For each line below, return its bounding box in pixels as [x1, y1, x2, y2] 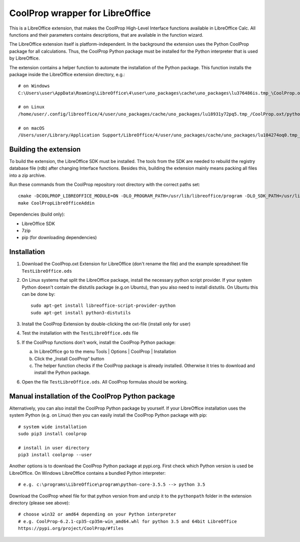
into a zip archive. [9, 172, 46, 178]
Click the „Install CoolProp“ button [34, 355, 104, 362]
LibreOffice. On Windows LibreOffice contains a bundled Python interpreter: [9, 470, 166, 476]
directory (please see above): [9, 500, 70, 506]
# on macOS [18, 125, 45, 131]
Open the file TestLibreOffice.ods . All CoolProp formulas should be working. [21, 379, 188, 385]
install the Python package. [34, 370, 90, 376]
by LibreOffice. [9, 55, 40, 61]
